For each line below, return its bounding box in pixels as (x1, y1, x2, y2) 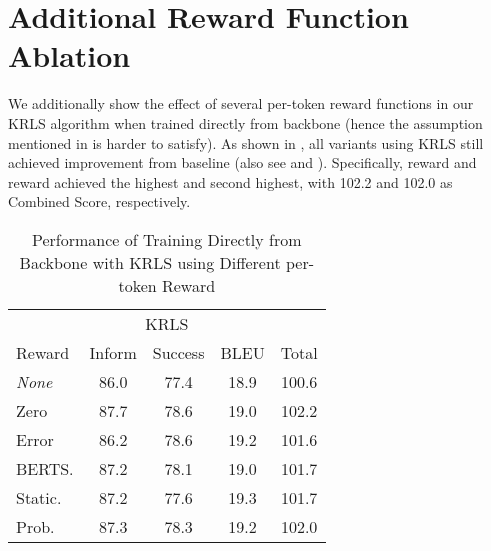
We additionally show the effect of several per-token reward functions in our (8, 93, 474, 114)
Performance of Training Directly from (32, 227, 302, 251)
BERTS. (16, 456, 74, 480)
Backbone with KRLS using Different (19, 250, 281, 274)
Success (152, 340, 205, 364)
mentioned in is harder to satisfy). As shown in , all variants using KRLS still (8, 132, 484, 153)
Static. (16, 485, 62, 509)
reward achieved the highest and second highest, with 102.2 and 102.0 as (8, 171, 453, 192)
